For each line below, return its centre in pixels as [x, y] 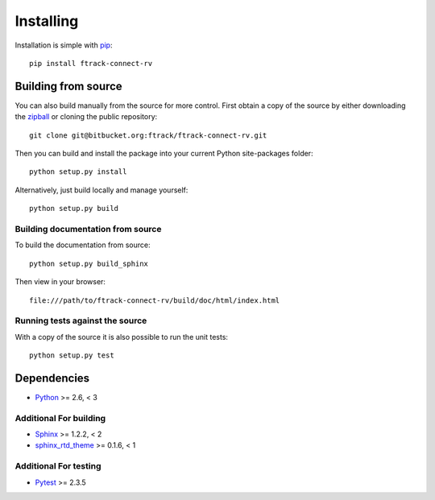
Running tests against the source [81, 320]
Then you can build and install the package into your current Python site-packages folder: [164, 154]
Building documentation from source [88, 229]
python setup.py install [78, 172]
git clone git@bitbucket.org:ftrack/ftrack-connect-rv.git [148, 135]
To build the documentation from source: [83, 245]
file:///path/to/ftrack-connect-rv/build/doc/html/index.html [155, 300]
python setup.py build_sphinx [89, 263]
